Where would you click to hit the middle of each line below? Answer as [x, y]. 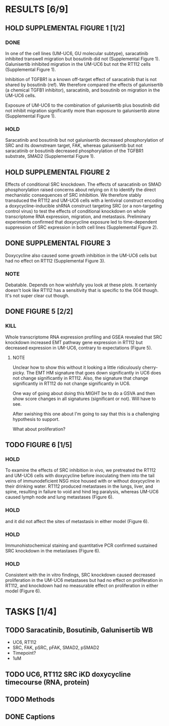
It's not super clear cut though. [37, 296]
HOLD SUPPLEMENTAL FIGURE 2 [58, 172]
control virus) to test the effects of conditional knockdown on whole [76, 211]
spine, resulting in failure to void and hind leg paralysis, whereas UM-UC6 [82, 492]
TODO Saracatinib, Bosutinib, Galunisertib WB [79, 630]
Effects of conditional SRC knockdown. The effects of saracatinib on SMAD [83, 184]
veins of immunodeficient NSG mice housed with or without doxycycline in [82, 481]
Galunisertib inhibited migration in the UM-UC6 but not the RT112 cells [78, 64]
